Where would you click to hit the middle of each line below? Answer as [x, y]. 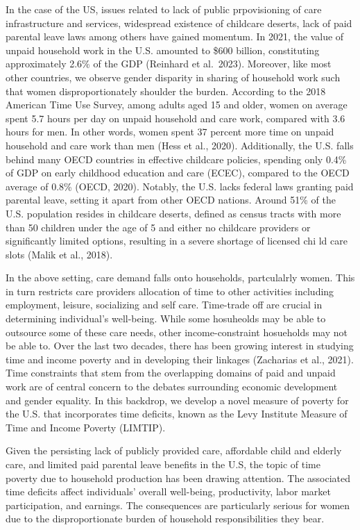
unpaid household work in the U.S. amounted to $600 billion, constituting [163, 50]
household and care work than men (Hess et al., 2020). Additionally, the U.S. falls [180, 145]
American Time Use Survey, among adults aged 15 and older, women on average [177, 105]
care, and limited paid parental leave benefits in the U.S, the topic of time [163, 464]
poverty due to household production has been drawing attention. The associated [178, 478]
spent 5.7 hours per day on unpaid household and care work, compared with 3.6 [175, 118]
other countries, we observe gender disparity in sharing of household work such [173, 77]
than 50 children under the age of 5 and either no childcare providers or [158, 227]
